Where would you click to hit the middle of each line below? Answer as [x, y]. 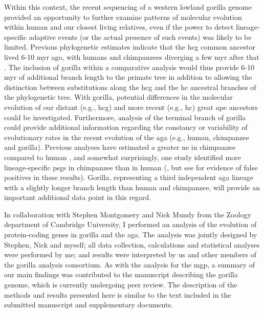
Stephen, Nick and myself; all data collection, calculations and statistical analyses [132, 244]
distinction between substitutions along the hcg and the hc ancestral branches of [130, 87]
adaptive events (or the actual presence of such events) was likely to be [140, 37]
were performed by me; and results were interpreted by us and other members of [130, 254]
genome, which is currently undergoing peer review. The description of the [121, 285]
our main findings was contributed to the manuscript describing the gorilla [121, 274]
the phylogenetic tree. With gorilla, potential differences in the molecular [118, 97]
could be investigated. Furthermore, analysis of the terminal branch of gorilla [125, 117]
